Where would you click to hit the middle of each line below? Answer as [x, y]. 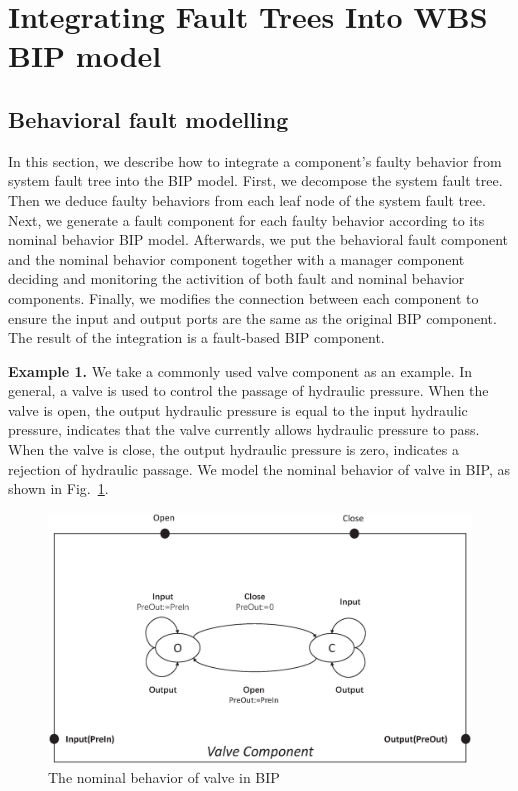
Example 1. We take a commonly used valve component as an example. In [240, 370]
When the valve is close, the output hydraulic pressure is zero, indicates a [233, 449]
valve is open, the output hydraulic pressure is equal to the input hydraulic [238, 409]
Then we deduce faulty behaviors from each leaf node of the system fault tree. [247, 199]
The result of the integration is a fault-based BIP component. [196, 337]
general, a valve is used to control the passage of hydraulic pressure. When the [248, 390]
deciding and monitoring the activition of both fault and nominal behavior [236, 278]
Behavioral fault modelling [148, 118]
